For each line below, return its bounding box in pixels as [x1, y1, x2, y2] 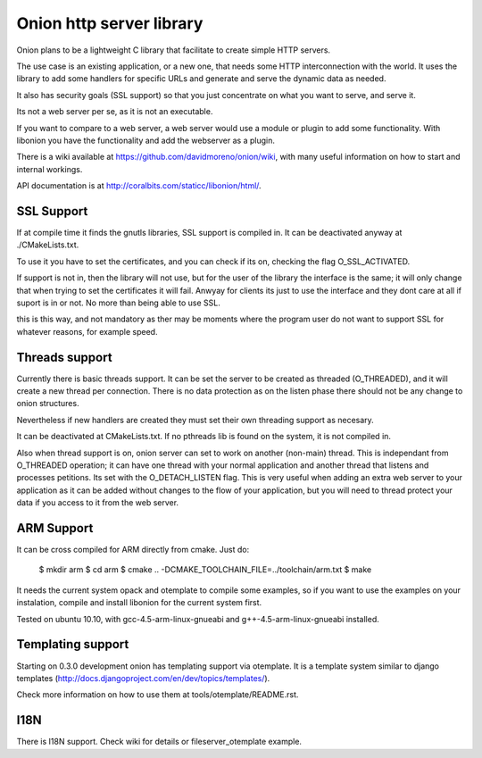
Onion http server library [16, 13, 204, 33]
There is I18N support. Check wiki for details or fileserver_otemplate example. [16, 737, 303, 747]
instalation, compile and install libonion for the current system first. [16, 597, 262, 608]
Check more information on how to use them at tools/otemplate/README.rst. [16, 689, 299, 700]
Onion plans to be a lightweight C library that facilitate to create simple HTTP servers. [16, 45, 330, 55]
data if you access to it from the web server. [16, 497, 179, 508]
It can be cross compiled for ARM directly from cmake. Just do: [16, 545, 250, 555]
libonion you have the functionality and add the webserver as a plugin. [16, 135, 276, 146]
